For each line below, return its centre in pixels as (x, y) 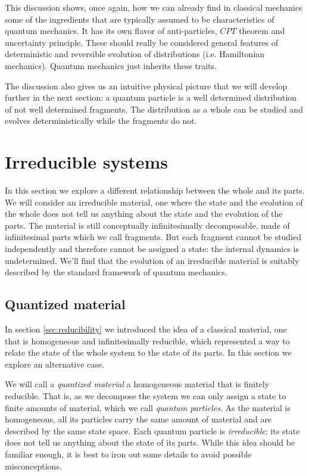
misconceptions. (33, 466)
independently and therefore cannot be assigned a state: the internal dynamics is (152, 249)
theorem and (262, 31)
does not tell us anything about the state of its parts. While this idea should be (150, 442)
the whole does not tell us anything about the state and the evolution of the (144, 214)
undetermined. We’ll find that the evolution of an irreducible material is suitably (152, 260)
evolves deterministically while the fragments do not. (101, 121)
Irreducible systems (87, 162)
